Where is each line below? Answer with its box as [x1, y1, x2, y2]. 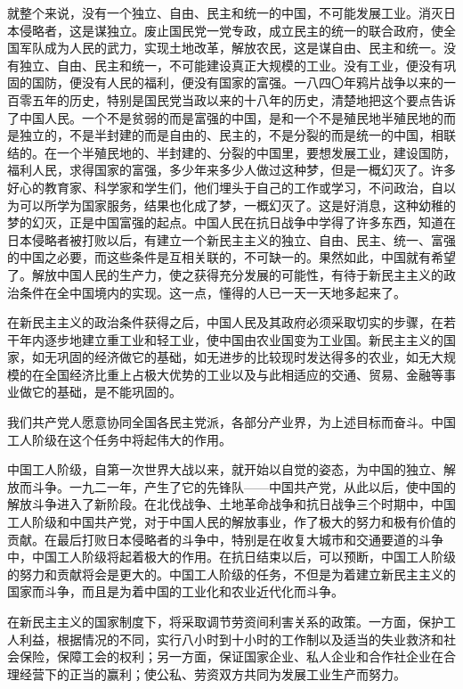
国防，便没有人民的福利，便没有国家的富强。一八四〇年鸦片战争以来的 [31, 73, 443, 92]
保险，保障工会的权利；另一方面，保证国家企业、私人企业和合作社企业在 [19, 647, 443, 666]
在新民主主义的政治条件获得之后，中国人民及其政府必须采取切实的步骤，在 [7, 313, 443, 332]
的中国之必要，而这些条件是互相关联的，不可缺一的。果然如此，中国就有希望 [7, 248, 456, 267]
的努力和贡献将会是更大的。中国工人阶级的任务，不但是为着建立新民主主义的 [7, 564, 456, 583]
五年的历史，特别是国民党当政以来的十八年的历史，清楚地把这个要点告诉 [31, 90, 456, 109]
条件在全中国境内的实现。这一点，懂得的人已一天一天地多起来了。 [19, 283, 406, 301]
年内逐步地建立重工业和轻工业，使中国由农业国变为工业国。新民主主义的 [19, 330, 443, 349]
